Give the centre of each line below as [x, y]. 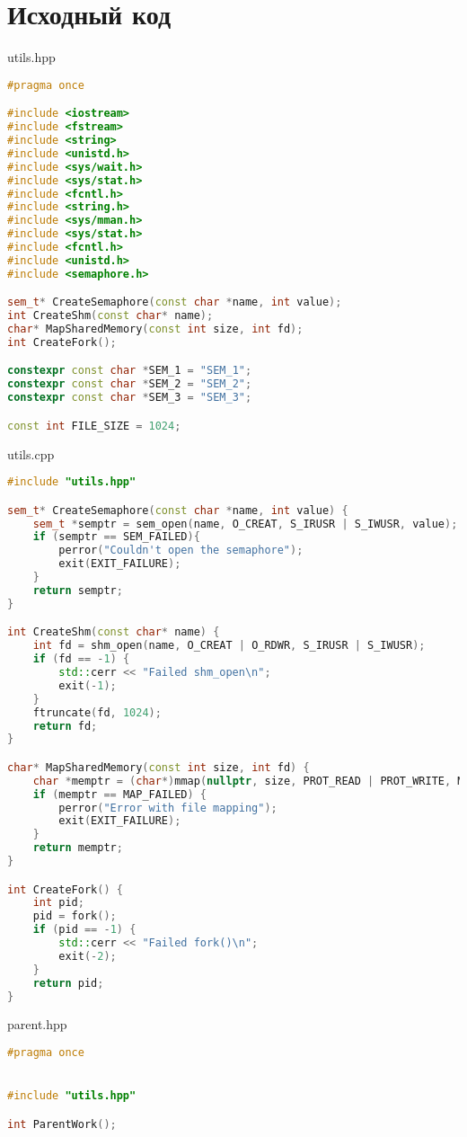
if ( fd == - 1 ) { [81, 659]
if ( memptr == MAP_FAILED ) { [120, 794]
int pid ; [58, 903]
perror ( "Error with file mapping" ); [168, 808]
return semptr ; [78, 590]
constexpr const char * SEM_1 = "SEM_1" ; [130, 371]
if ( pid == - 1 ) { [84, 930]
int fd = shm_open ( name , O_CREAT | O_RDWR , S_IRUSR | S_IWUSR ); [229, 646]
